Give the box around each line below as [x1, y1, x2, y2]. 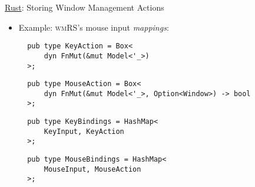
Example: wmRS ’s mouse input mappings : [18, 21, 169, 33]
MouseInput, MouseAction [44, 165, 141, 173]
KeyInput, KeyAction [44, 127, 124, 136]
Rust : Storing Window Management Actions [5, 1, 164, 13]
